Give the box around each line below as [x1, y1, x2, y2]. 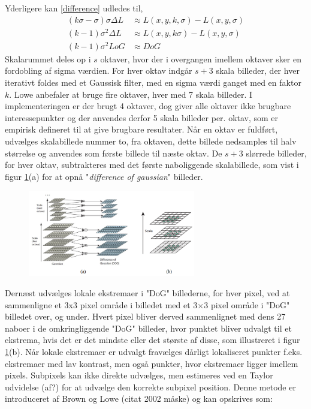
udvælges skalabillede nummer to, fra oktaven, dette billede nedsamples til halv [5, 135, 297, 147]
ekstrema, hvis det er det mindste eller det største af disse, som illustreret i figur [5, 333, 300, 346]
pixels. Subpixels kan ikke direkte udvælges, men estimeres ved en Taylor [5, 369, 273, 381]
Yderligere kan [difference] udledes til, [5, 2, 143, 14]
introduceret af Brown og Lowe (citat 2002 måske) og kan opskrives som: [5, 392, 273, 405]
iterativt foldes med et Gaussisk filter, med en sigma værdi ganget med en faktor [5, 76, 301, 89]
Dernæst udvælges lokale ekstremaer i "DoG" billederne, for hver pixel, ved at [5, 286, 290, 299]
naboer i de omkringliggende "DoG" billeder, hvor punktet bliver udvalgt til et [5, 321, 292, 334]
